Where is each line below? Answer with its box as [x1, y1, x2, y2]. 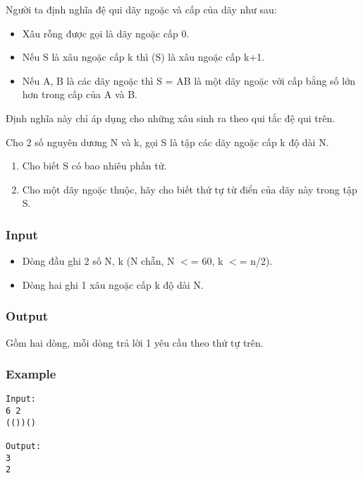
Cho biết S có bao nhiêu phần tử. [22, 158, 167, 173]
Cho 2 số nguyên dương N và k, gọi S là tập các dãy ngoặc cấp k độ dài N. [6, 134, 329, 149]
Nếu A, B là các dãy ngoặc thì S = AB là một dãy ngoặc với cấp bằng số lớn [22, 73, 355, 88]
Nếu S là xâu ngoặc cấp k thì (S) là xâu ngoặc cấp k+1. [22, 49, 265, 64]
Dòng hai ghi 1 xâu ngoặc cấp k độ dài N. [22, 277, 204, 292]
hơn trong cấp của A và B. [22, 87, 137, 102]
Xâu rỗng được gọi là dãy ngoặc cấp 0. [22, 25, 190, 40]
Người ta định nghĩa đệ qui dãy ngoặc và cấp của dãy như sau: [6, 2, 277, 16]
